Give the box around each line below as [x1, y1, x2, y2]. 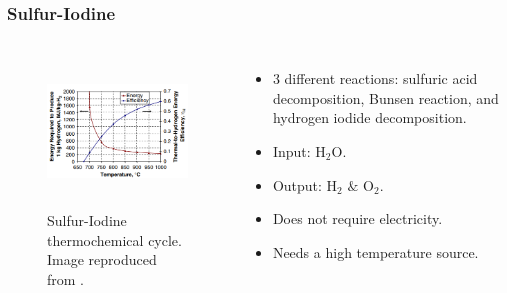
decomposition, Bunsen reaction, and [272, 87, 499, 108]
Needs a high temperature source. [272, 241, 479, 262]
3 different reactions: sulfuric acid [272, 68, 478, 89]
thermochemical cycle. [47, 229, 182, 250]
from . [47, 268, 85, 289]
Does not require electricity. [272, 208, 443, 229]
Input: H [272, 141, 326, 161]
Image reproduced [47, 249, 157, 270]
